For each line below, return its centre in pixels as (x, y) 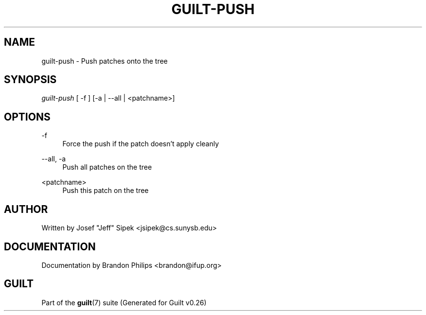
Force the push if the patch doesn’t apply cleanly (141, 144)
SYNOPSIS (30, 80)
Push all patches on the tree (107, 167)
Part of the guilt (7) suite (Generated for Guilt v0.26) (124, 302)
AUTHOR (26, 209)
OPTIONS (27, 117)
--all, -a (54, 159)
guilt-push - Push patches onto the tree (105, 61)
